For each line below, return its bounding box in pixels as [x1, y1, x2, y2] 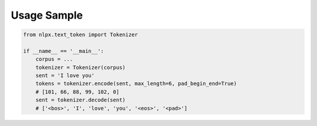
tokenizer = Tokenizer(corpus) [35, 64, 126, 71]
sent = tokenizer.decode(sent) [35, 97, 126, 103]
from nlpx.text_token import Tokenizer [23, 32, 138, 38]
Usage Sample [11, 9, 83, 22]
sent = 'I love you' [35, 72, 95, 79]
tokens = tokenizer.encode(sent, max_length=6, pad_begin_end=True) [35, 80, 237, 87]
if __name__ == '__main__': [23, 47, 104, 54]
